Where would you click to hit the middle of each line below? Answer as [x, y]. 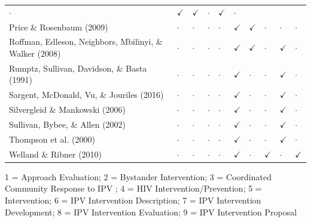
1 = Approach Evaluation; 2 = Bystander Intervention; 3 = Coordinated [138, 176]
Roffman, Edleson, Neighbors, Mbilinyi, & [86, 41]
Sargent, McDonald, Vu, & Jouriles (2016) [86, 95]
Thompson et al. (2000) [52, 139]
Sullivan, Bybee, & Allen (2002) [68, 124]
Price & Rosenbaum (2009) [59, 27]
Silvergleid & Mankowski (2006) [67, 110]
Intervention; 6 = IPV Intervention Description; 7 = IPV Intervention [133, 200]
